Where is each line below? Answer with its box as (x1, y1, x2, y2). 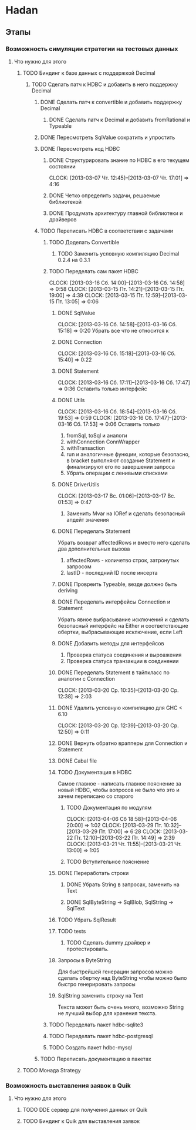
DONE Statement (58, 367, 99, 375)
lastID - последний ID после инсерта (66, 569, 158, 576)
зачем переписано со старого (58, 793, 134, 800)
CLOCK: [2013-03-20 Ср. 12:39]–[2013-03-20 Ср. (58, 722, 180, 729)
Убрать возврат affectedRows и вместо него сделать (58, 539, 190, 546)
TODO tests (58, 927, 86, 935)
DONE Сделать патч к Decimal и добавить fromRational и (49, 116, 190, 123)
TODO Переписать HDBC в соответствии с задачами (40, 227, 174, 234)
